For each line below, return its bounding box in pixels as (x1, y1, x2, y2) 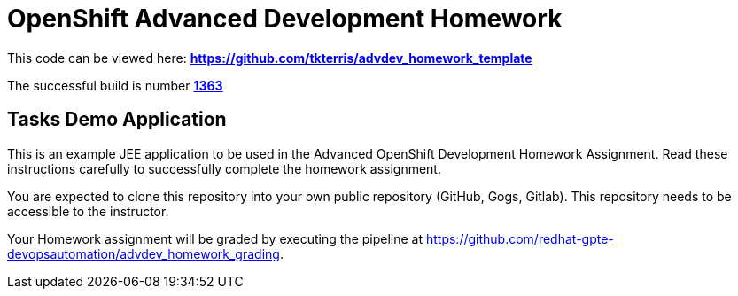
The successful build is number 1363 (7, 77, 223, 93)
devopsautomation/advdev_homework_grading (7, 245, 280, 261)
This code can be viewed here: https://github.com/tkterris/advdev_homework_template (7, 50, 532, 66)
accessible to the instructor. (7, 203, 169, 219)
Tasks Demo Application (7, 108, 227, 131)
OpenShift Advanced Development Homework (7, 4, 563, 34)
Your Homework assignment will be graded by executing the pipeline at (7, 230, 423, 246)
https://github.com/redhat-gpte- (425, 230, 614, 246)
